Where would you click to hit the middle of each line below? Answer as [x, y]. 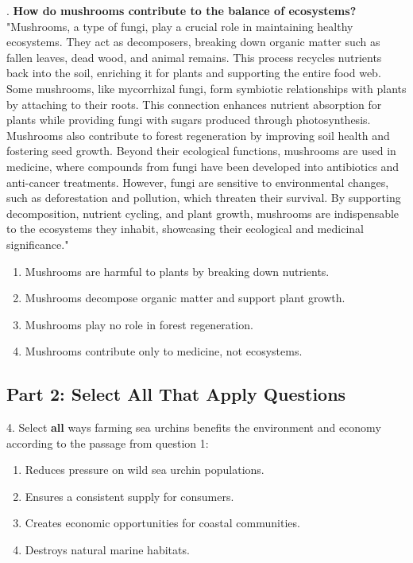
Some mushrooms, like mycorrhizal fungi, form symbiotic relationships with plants [206, 88]
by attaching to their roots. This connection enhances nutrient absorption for [194, 104]
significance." [38, 244]
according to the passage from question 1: [108, 443]
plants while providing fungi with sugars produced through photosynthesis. [189, 120]
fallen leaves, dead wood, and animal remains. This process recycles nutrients [194, 57]
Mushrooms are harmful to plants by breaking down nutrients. [177, 271]
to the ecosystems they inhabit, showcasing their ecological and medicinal [185, 229]
